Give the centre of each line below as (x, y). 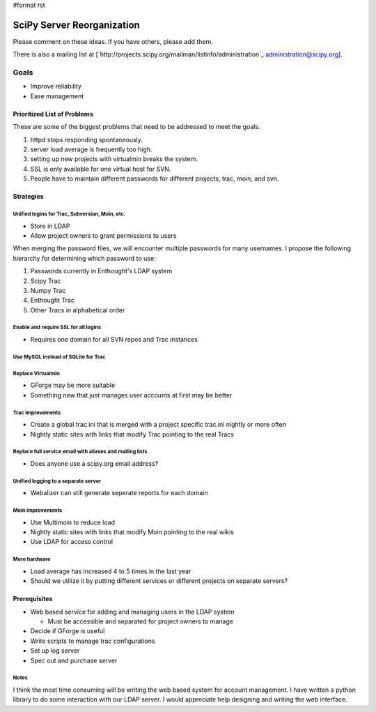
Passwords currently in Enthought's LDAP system (101, 271)
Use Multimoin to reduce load (72, 522)
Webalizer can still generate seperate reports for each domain (119, 493)
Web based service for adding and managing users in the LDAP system (132, 612)
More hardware (32, 559)
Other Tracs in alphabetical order (78, 310)
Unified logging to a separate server (57, 481)
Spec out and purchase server (74, 660)
